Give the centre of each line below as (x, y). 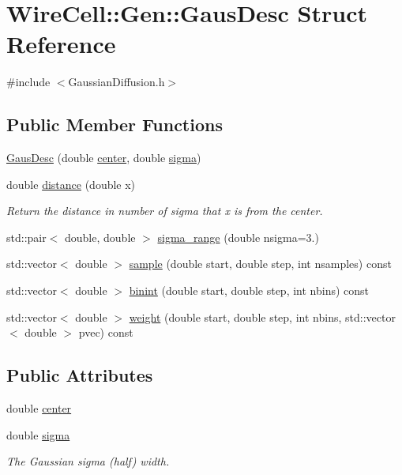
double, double (100, 237)
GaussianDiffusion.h (116, 82)
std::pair (26, 237)
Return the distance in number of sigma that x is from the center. (165, 211)
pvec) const (106, 332)
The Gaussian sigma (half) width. (88, 461)
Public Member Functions (115, 124)
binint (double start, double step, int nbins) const (249, 290)
